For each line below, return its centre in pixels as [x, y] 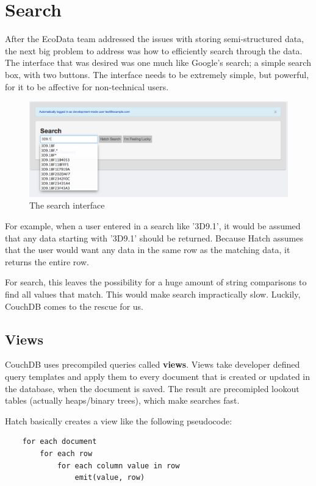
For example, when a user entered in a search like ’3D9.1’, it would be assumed [153, 226]
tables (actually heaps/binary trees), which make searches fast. [122, 400]
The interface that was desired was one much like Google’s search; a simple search [158, 63]
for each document [59, 442]
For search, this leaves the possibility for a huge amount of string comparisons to [156, 282]
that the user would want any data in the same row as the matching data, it [148, 250]
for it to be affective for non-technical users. [87, 86]
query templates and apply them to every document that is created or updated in [158, 376]
